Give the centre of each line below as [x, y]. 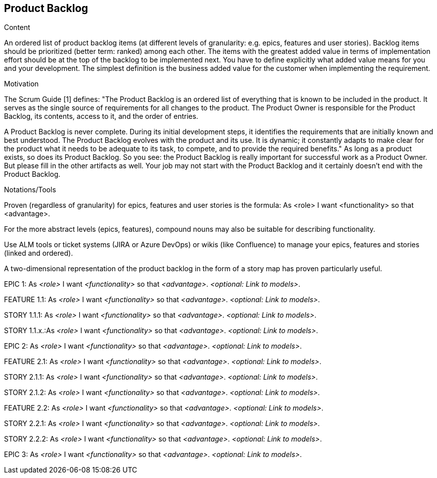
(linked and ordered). [38, 253]
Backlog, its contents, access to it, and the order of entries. [101, 116]
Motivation [21, 84]
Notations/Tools [30, 190]
